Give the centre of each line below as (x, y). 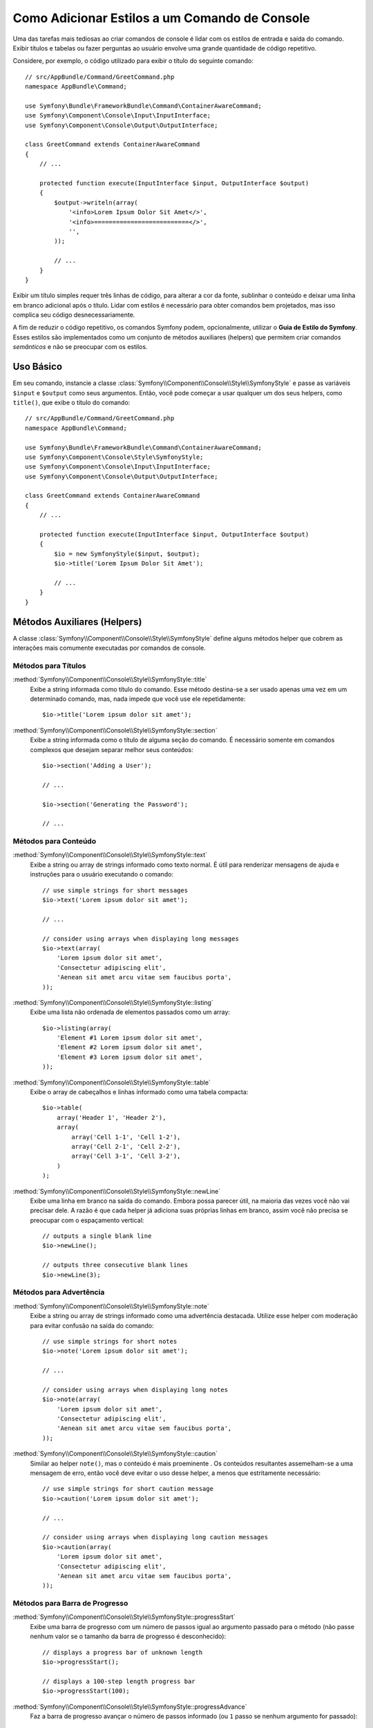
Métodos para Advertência (59, 1293)
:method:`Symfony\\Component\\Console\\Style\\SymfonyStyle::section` (115, 730)
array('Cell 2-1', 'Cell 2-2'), (126, 1146)
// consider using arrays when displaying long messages (141, 939)
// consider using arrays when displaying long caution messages (155, 1537)
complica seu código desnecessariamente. (74, 315)
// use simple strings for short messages (115, 890)
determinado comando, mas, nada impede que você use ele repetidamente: (138, 699)
